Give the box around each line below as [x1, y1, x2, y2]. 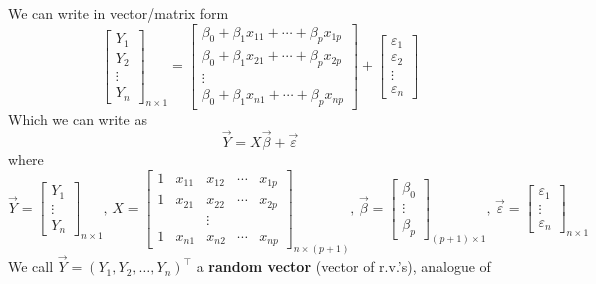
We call [8, 256, 54, 277]
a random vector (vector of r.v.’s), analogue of [196, 256, 491, 277]
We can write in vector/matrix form [8, 3, 229, 23]
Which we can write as [8, 109, 147, 130]
